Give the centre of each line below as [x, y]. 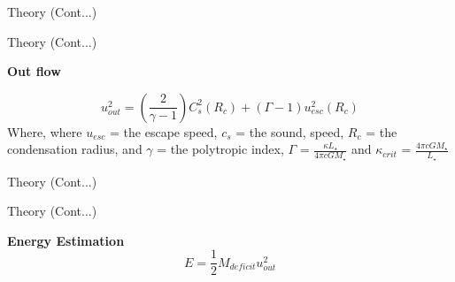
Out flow [34, 71]
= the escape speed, [164, 131]
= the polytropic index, [220, 149]
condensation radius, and [75, 149]
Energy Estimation [66, 240]
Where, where [45, 131]
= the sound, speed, [290, 131]
